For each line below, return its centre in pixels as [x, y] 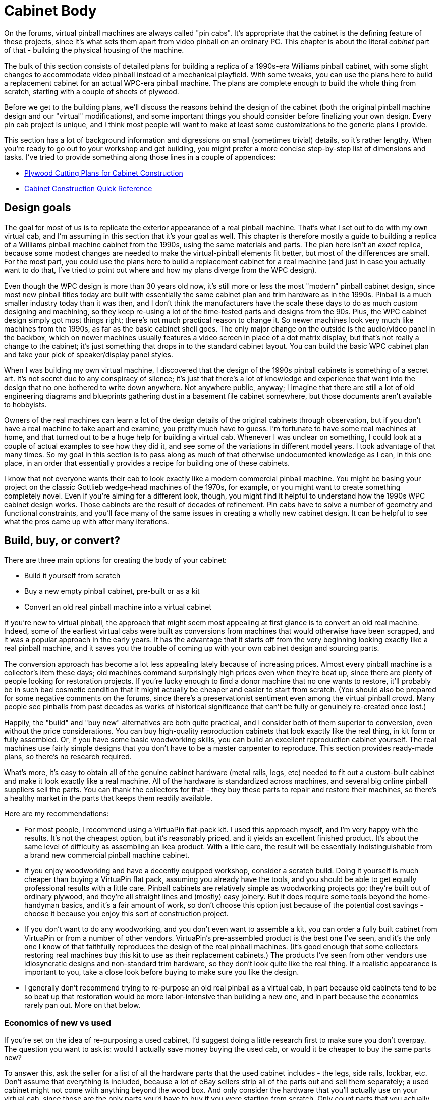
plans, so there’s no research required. [68, 757]
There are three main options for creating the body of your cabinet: [116, 560]
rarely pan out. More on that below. [82, 1005]
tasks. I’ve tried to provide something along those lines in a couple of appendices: [140, 157]
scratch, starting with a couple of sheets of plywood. [92, 91]
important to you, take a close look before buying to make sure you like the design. [162, 972]
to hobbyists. [25, 404]
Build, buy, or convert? [62, 541]
